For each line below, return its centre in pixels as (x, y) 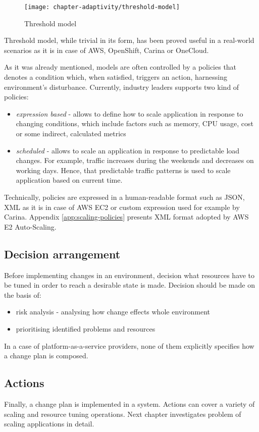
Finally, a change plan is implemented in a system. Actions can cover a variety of (129, 403)
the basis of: (23, 294)
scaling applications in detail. (49, 424)
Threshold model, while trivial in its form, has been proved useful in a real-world (129, 40)
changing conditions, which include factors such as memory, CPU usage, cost (135, 123)
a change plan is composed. (46, 356)
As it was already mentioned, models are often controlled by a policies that (120, 67)
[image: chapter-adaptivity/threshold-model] (102, 7)
